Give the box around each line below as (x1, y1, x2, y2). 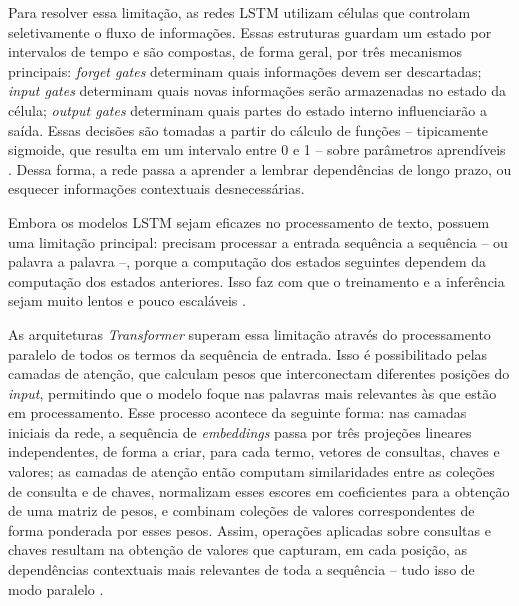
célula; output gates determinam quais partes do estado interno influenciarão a (8, 99, 487, 120)
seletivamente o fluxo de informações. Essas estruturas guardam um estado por (8, 21, 492, 42)
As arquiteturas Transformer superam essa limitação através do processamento (8, 323, 491, 344)
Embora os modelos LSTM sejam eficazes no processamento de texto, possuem (8, 211, 490, 232)
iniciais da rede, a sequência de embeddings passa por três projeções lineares (8, 421, 472, 442)
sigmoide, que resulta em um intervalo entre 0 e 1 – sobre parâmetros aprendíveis (8, 139, 506, 160)
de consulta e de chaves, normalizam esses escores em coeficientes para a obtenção (8, 480, 510, 501)
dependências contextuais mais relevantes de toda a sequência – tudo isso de (8, 559, 475, 580)
